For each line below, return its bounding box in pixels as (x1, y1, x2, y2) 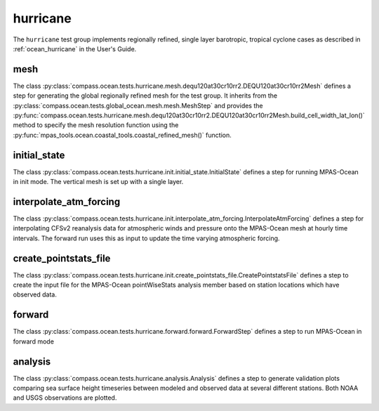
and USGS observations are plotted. (13, 393, 117, 402)
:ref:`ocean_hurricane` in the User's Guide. (13, 44, 137, 53)
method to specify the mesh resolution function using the (13, 121, 179, 129)
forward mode (13, 337, 54, 346)
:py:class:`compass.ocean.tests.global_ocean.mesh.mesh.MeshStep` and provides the (13, 101, 263, 110)
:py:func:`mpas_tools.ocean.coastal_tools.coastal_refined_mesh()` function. (13, 131, 232, 139)
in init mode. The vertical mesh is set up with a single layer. (13, 178, 184, 186)
